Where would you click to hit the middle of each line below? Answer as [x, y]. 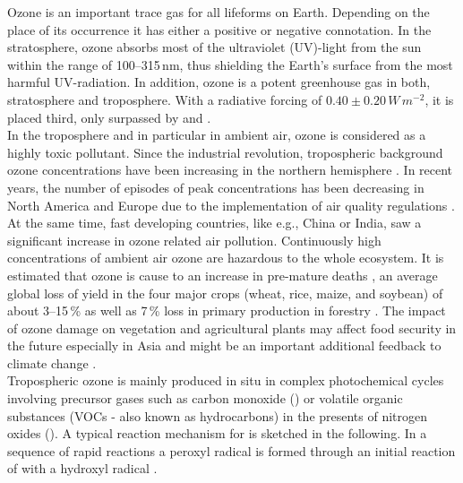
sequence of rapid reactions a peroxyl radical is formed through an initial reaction [231, 450]
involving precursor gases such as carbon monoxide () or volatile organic [205, 398]
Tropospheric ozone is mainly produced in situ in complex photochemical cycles [226, 380]
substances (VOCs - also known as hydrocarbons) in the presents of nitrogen [218, 415]
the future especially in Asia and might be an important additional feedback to [224, 345]
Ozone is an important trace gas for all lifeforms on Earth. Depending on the [219, 12]
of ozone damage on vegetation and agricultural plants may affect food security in [232, 328]
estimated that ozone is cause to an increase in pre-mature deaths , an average [223, 275]
